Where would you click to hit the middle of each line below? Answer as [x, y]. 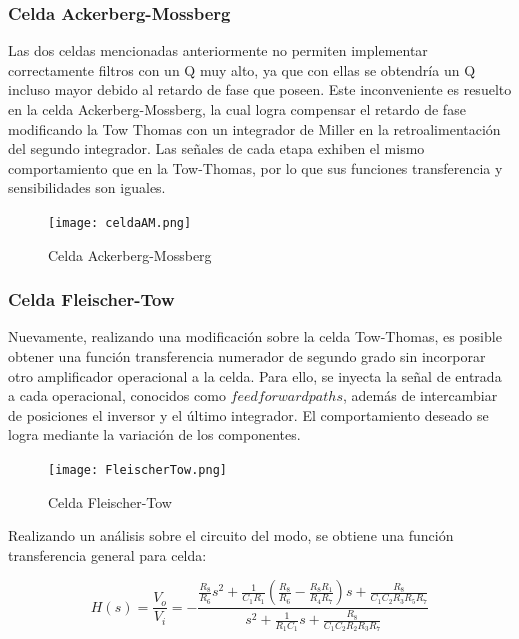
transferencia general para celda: [107, 554]
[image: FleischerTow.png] [137, 470]
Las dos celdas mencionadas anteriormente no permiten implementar [218, 50]
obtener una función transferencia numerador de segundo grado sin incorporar [247, 356]
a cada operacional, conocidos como [117, 395]
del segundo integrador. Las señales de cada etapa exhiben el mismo [216, 148]
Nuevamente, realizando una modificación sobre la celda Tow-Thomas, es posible [255, 336]
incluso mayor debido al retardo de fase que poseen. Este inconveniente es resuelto [260, 89]
